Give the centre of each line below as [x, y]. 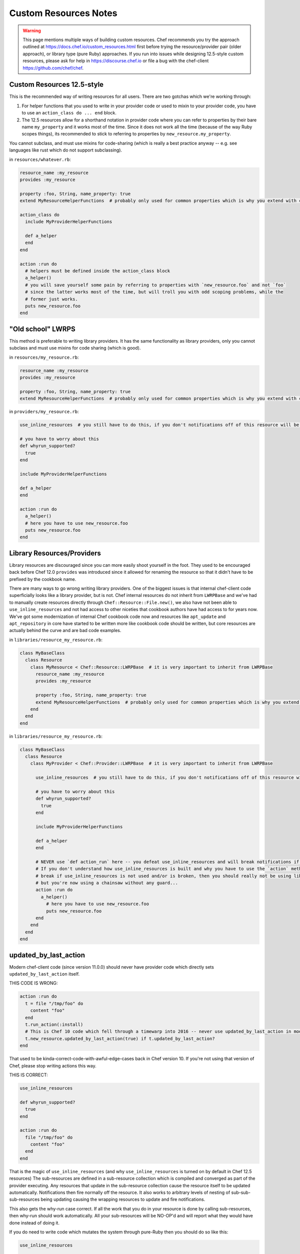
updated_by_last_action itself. [44, 974]
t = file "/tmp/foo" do [54, 1003]
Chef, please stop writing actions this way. [53, 1065]
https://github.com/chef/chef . [53, 68]
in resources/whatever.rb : [40, 159]
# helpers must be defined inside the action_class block [98, 271]
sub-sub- [241, 1192]
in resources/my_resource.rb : [44, 357]
